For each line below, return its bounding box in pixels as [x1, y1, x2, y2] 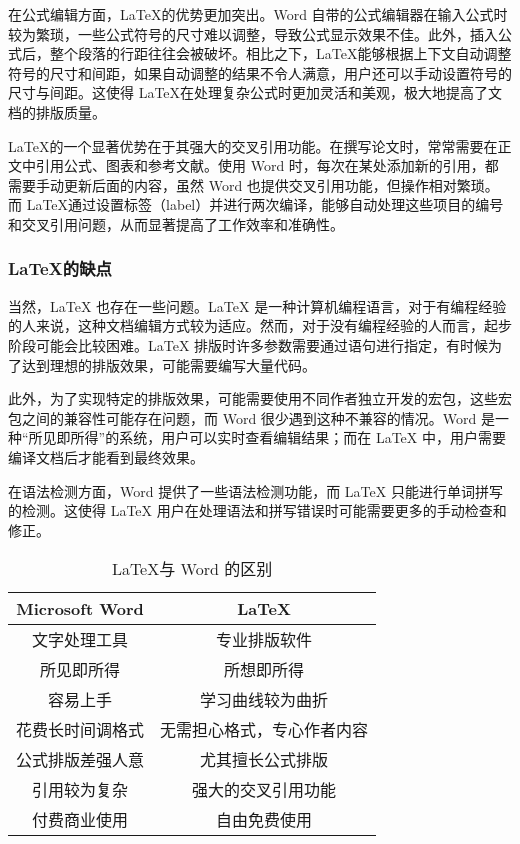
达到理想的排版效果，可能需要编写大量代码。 [21, 354, 316, 375]
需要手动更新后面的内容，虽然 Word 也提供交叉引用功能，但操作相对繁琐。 [8, 174, 499, 195]
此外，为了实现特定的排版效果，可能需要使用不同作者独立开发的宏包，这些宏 [8, 388, 512, 409]
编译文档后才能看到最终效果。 [8, 446, 204, 467]
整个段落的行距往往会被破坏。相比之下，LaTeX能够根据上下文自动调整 [49, 43, 512, 64]
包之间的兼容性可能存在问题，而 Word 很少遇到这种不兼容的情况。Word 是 [8, 407, 495, 428]
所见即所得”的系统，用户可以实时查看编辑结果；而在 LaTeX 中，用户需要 [28, 427, 506, 448]
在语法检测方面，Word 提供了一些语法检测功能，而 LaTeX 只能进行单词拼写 [8, 480, 503, 501]
